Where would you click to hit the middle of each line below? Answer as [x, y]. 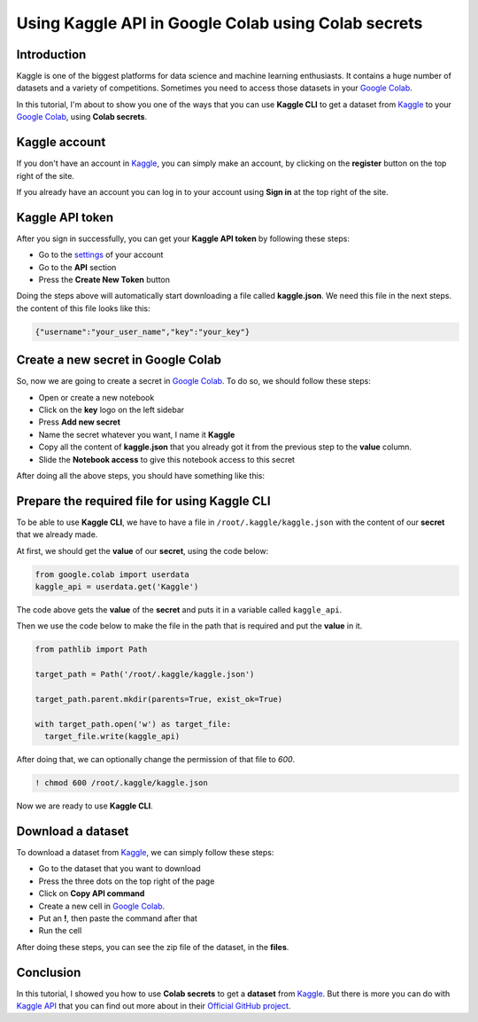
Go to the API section [77, 267]
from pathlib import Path [91, 650]
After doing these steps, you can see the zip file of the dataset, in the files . [153, 947]
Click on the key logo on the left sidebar [112, 410]
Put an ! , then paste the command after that [118, 918]
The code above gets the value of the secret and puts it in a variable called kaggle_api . [179, 610]
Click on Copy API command [92, 893]
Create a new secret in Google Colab [119, 360]
